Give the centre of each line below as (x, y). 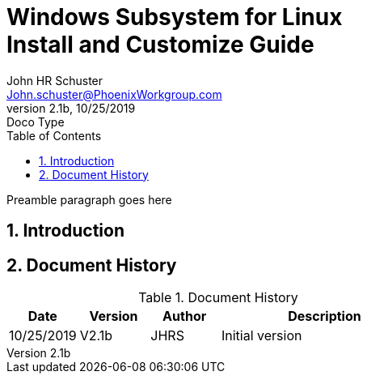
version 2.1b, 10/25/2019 (71, 108)
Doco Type (36, 122)
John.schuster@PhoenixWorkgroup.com (114, 94)
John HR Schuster (55, 80)
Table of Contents (54, 135)
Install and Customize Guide (160, 45)
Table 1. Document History (218, 298)
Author (185, 316)
